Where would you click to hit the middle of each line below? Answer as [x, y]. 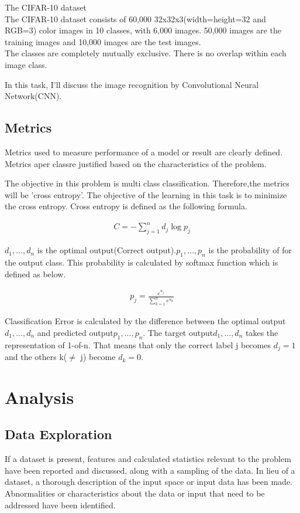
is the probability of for [250, 250]
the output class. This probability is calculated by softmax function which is [142, 262]
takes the [262, 332]
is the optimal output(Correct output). [107, 250]
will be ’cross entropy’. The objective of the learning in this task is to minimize [146, 194]
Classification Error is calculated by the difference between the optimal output [145, 321]
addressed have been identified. [60, 504]
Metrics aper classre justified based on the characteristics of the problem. [136, 163]
